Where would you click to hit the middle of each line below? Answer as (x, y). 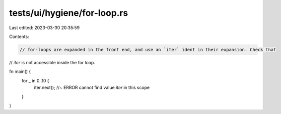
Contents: (19, 37)
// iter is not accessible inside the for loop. (52, 62)
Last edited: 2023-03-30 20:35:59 (44, 28)
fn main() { (20, 72)
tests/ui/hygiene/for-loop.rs (69, 13)
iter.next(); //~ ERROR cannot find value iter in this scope (92, 88)
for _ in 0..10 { (35, 80)
